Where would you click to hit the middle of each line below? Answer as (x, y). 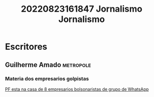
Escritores (26, 47)
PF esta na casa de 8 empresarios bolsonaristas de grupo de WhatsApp (77, 89)
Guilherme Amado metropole (48, 65)
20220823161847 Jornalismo (82, 9)
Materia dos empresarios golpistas (47, 78)
